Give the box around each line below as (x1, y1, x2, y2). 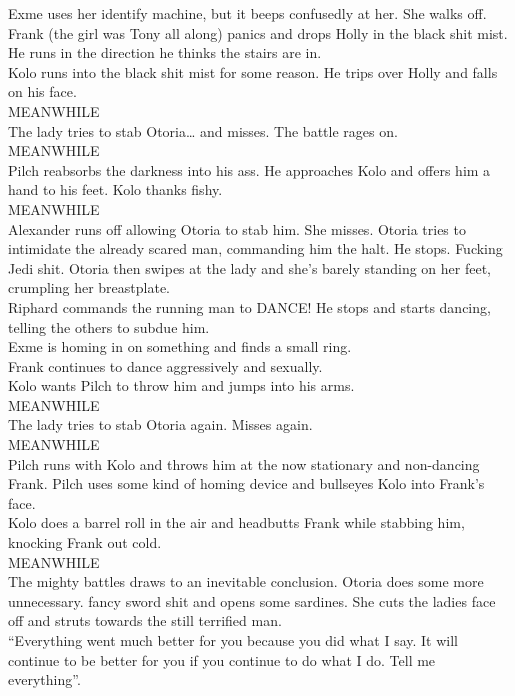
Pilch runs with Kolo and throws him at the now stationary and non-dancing (8, 453, 480, 474)
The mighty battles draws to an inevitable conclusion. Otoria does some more (8, 571, 484, 592)
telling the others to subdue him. (8, 316, 210, 337)
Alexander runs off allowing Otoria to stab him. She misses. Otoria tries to (8, 218, 466, 239)
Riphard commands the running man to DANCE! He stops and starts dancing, (8, 296, 491, 317)
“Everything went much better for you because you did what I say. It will (8, 630, 459, 650)
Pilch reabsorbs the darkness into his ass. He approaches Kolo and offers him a (8, 159, 491, 180)
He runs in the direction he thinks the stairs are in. (8, 42, 322, 63)
